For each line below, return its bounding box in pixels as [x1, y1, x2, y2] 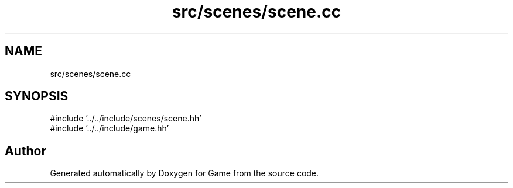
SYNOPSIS [5, 89, 69, 104]
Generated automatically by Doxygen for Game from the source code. [50, 168, 319, 179]
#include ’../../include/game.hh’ [50, 123, 169, 134]
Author [5, 143, 46, 158]
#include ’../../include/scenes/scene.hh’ [50, 113, 201, 124]
